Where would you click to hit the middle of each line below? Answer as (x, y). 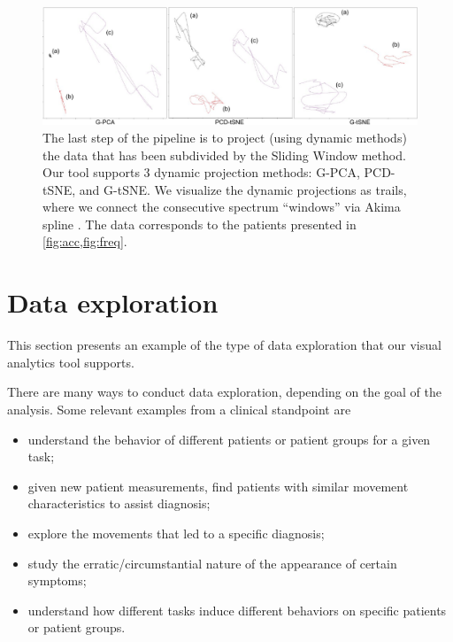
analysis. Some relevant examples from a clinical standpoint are (179, 409)
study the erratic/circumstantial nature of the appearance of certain (212, 563)
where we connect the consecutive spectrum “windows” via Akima (222, 207)
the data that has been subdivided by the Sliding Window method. (224, 155)
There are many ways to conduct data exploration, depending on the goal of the (224, 392)
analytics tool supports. (71, 362)
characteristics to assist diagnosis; (119, 503)
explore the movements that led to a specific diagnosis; (176, 533)
